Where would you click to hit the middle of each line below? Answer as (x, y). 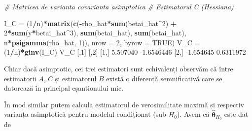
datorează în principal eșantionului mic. (64, 88)
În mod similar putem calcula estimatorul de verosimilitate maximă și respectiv (124, 104)
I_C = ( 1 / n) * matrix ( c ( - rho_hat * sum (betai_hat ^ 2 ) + (90, 23)
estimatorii (20, 78)
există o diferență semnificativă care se (164, 78)
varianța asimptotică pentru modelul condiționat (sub (85, 114)
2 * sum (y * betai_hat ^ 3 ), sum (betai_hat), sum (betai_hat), (95, 33)
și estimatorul (76, 78)
